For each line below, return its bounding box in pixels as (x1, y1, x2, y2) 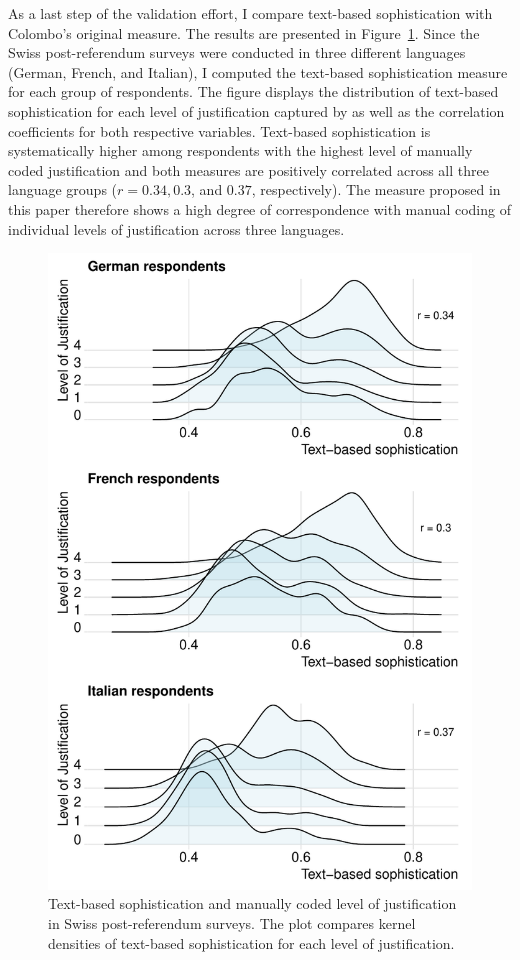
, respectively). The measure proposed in (251, 179, 501, 200)
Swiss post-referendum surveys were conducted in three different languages (8, 42, 466, 63)
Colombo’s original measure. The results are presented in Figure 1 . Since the (8, 22, 480, 43)
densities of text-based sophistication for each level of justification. (48, 932, 455, 953)
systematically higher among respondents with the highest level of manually (8, 140, 473, 161)
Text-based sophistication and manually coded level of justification (48, 893, 457, 914)
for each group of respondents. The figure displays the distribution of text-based (8, 81, 499, 102)
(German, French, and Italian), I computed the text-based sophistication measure (8, 61, 508, 82)
